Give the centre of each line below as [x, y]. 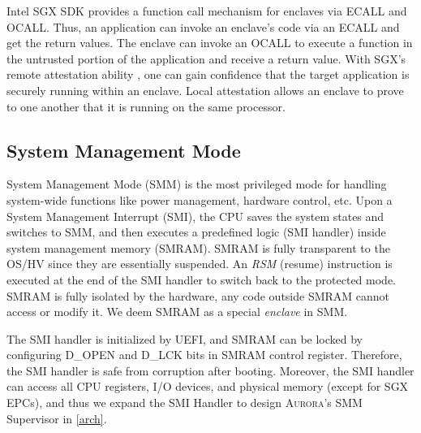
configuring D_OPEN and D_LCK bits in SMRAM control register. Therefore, [204, 355]
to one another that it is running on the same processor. [146, 106]
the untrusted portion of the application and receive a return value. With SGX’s [206, 58]
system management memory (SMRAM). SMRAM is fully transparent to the [198, 247]
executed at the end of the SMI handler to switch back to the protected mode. [202, 279]
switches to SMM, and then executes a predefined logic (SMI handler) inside [196, 232]
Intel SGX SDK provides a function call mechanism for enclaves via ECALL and [207, 11]
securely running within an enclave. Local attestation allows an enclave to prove [205, 90]
